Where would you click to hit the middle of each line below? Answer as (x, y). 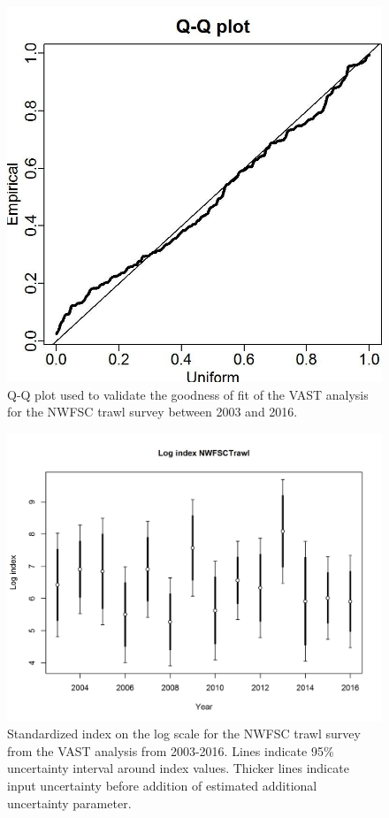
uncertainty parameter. (69, 803)
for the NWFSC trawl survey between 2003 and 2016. (153, 412)
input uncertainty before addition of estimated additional (162, 786)
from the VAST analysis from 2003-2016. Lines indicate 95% (171, 750)
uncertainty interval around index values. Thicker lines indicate (178, 768)
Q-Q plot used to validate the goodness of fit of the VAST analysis (188, 394)
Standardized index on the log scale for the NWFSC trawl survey (184, 734)
